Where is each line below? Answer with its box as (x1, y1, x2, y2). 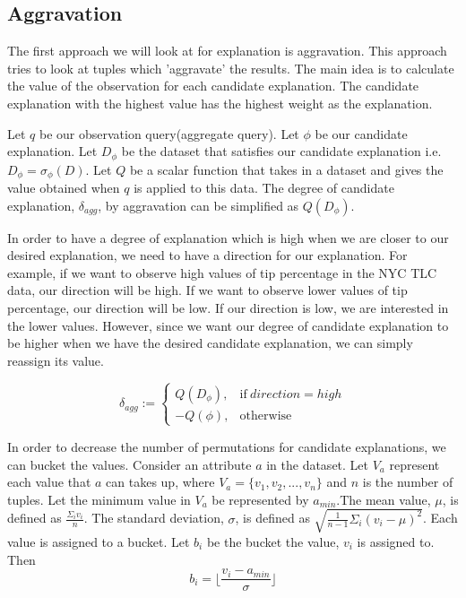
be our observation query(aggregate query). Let (39, 124, 299, 143)
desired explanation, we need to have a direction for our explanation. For (7, 246, 408, 264)
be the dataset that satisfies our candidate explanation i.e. (121, 142, 442, 160)
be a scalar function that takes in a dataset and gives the (129, 160, 444, 178)
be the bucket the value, (206, 532, 340, 550)
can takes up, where (106, 472, 215, 491)
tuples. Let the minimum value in (7, 490, 191, 508)
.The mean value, (336, 490, 431, 508)
